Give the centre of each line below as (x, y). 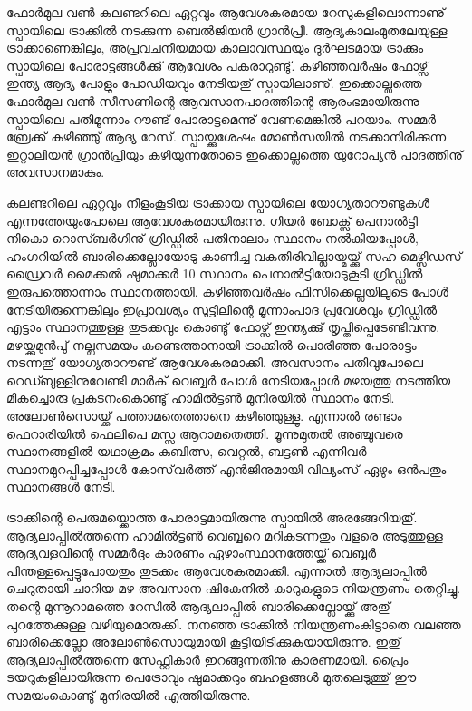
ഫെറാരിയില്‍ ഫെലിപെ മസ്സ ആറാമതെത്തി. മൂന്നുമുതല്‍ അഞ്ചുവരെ (205, 433)
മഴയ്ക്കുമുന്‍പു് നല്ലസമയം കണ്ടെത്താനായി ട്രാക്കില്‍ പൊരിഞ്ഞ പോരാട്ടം (212, 344)
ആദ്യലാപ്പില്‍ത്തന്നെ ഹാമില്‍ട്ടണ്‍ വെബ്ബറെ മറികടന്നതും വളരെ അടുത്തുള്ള (225, 535)
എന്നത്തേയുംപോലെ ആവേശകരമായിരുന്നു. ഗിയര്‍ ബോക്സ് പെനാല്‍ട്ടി (212, 220)
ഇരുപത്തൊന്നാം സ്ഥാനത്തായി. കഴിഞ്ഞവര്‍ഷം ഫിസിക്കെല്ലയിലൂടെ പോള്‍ (227, 291)
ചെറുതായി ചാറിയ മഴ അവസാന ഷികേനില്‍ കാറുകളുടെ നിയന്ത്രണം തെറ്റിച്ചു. (234, 588)
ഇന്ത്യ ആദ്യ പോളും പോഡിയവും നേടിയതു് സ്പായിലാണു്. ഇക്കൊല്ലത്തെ (214, 83)
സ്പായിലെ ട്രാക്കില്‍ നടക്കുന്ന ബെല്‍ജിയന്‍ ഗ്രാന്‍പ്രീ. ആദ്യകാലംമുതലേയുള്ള (227, 29)
